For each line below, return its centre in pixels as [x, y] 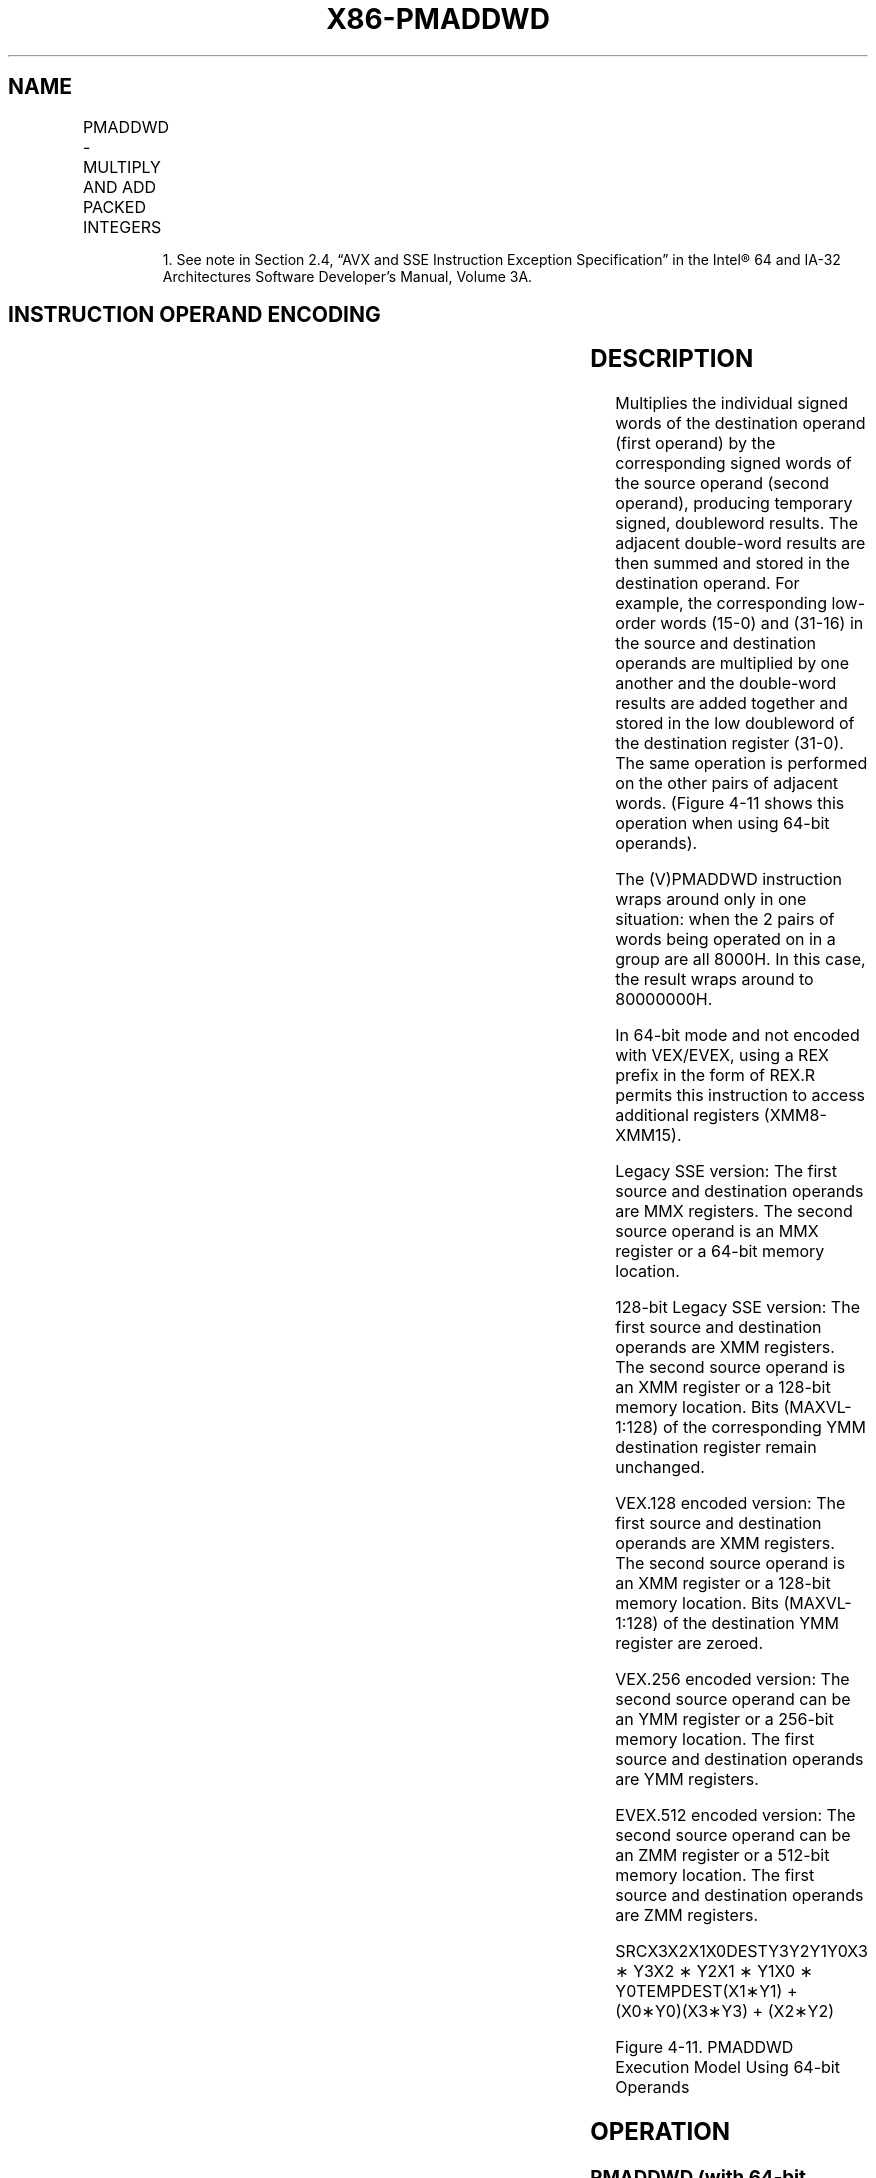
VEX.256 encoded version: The [732, 1679]
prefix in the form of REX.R [715, 1075]
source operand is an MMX [717, 1231]
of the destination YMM [750, 1623]
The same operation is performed [741, 763]
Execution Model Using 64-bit [727, 2067]
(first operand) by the [695, 443]
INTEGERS [122, 226]
